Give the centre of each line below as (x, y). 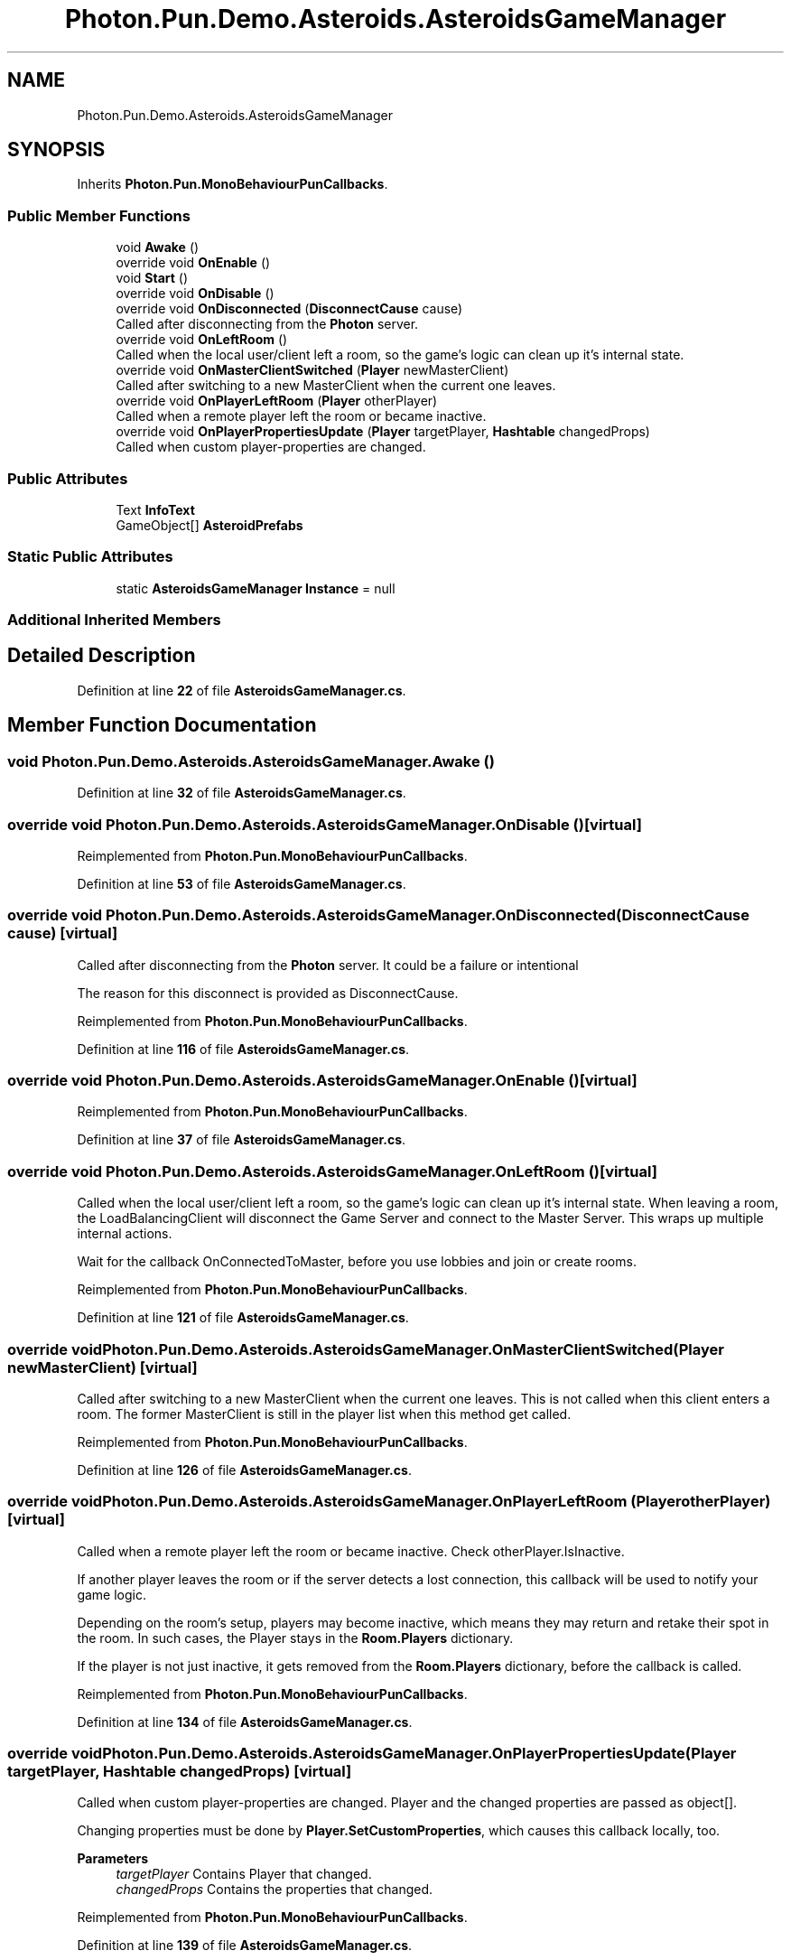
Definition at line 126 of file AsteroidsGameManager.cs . (244, 1470)
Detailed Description (102, 656)
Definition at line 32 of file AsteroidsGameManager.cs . (242, 793)
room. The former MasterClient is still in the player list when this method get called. (324, 1414)
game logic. (112, 1594)
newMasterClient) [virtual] (102, 1367)
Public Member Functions (99, 215)
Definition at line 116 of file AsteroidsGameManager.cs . (243, 1049)
